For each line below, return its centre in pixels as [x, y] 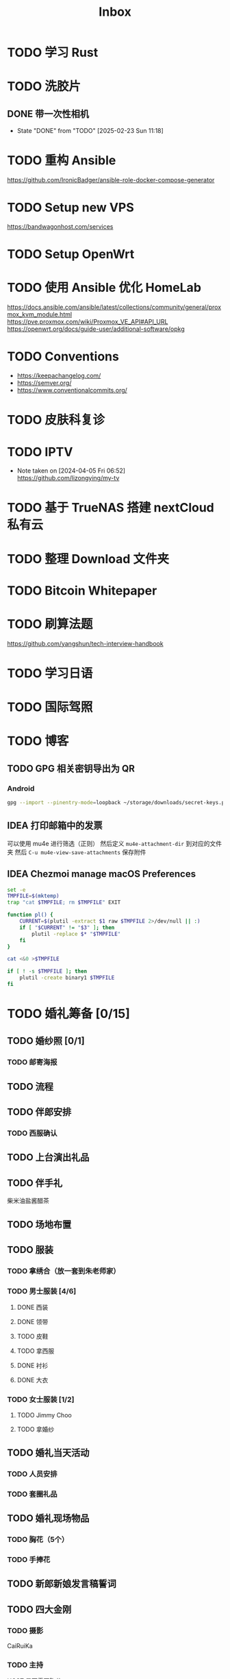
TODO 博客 [38, 741]
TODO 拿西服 [36, 1351]
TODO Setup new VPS [71, 208]
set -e [16, 890]
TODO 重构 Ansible [62, 161]
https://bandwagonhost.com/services [60, 227]
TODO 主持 [25, 1665]
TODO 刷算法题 [50, 624]
